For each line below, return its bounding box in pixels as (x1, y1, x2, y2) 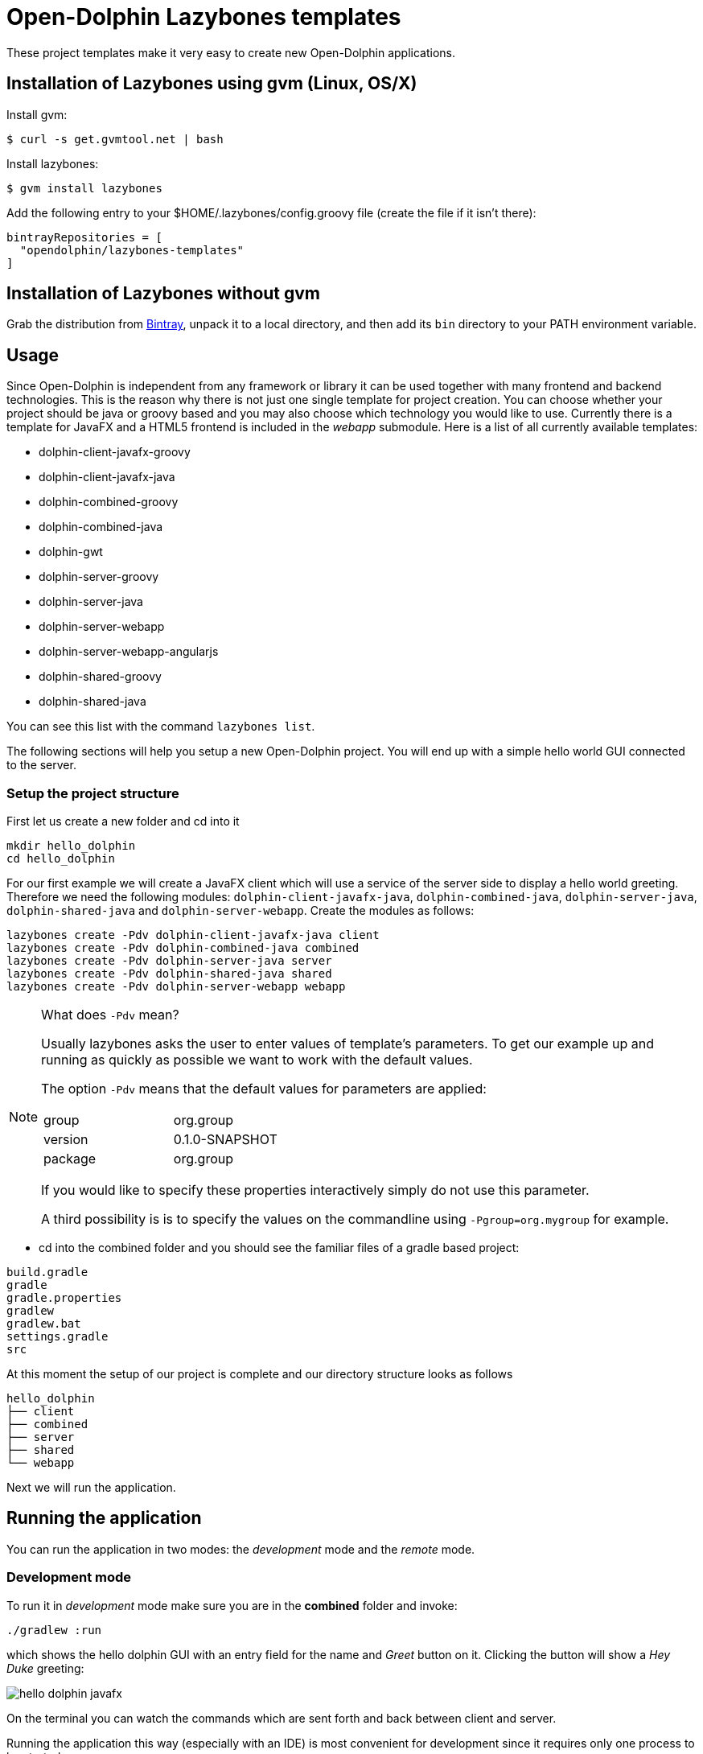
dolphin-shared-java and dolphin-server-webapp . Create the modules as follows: (6, 904, 475, 918)
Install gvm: (6, 107, 68, 121)
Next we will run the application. (6, 1480, 176, 1495)
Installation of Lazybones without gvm (6, 283, 321, 304)
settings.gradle (6, 1330, 109, 1344)
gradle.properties (6, 1291, 122, 1305)
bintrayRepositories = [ (6, 230, 162, 244)
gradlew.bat (6, 1317, 81, 1331)
